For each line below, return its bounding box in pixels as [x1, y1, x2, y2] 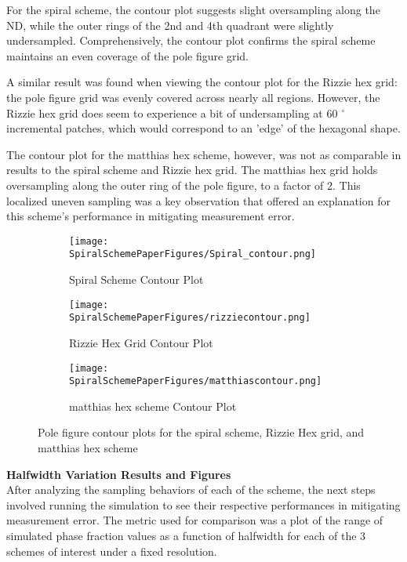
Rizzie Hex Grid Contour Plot [69, 334, 213, 350]
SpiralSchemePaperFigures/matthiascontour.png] [69, 375, 322, 387]
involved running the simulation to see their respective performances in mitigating [6, 496, 401, 513]
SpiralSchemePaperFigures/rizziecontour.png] [69, 312, 311, 324]
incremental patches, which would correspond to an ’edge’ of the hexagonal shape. [6, 120, 401, 136]
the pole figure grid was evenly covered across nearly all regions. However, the [6, 89, 380, 105]
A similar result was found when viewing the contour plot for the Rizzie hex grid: [6, 74, 398, 90]
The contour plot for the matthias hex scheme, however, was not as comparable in [6, 146, 402, 162]
